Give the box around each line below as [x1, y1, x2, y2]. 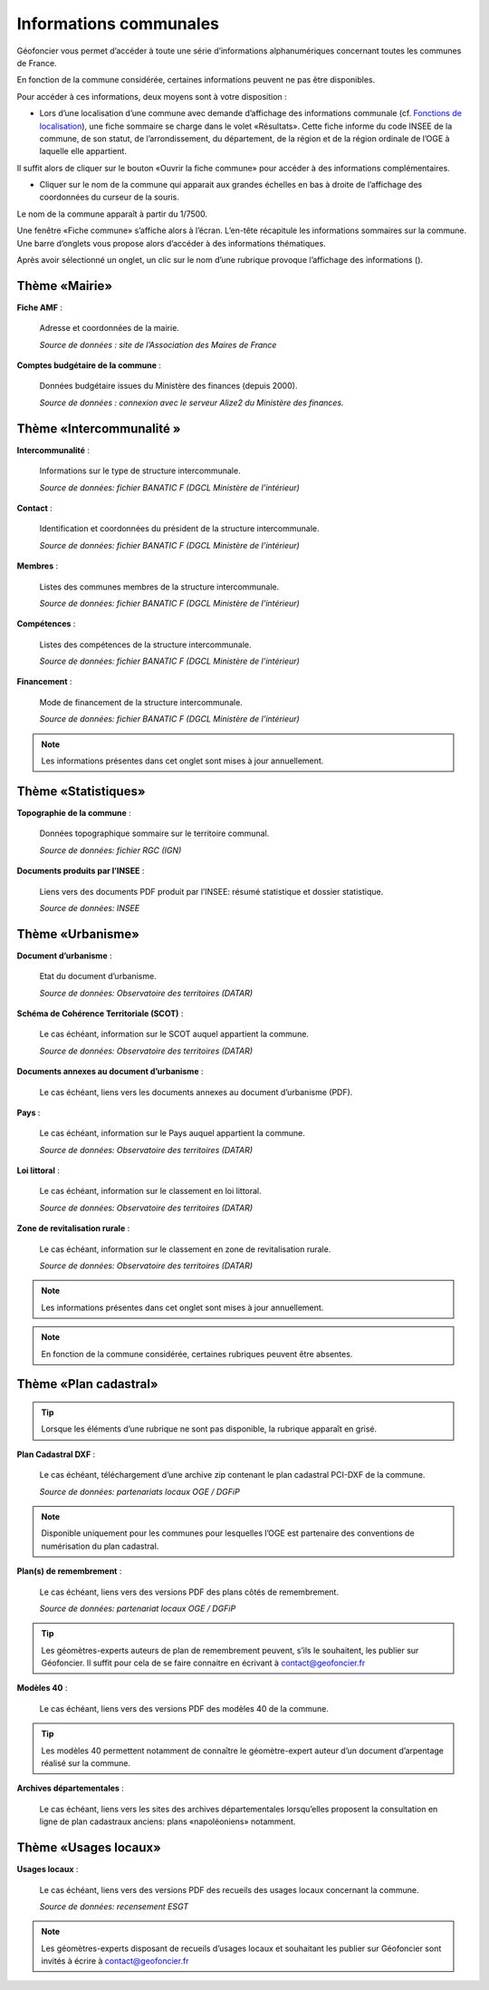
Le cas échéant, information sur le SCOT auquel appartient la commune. [39, 1029, 310, 1040]
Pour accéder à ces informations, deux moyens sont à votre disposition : [16, 91, 287, 102]
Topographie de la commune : [16, 807, 131, 818]
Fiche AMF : [16, 302, 63, 313]
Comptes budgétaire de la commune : [16, 360, 162, 371]
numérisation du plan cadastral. [41, 1540, 159, 1551]
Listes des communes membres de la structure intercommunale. [39, 581, 280, 592]
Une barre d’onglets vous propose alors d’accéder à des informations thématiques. [16, 238, 326, 248]
